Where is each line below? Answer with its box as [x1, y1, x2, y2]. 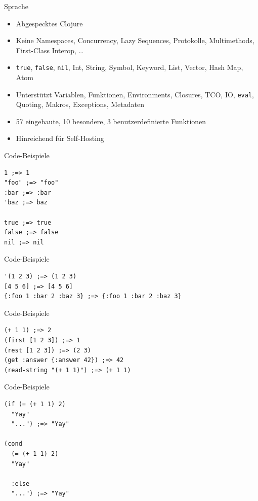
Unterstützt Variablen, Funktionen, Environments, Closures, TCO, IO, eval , [16, 89, 254, 99]
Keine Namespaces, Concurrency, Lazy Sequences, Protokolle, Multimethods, [16, 35, 254, 46]
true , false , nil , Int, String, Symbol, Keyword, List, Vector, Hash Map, [16, 62, 243, 73]
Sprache [4, 1, 28, 11]
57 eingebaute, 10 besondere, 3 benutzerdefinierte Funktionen [16, 116, 206, 126]
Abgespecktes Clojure [16, 18, 83, 28]
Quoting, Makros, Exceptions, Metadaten [16, 99, 144, 110]
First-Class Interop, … [16, 45, 83, 55]
